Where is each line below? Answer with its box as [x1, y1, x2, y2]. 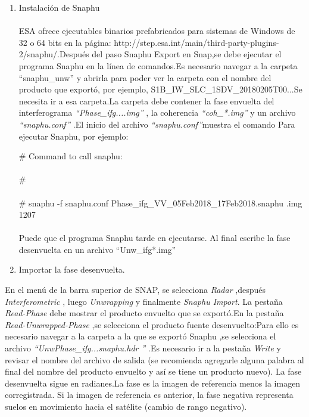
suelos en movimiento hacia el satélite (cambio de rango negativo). [5, 400, 247, 412]
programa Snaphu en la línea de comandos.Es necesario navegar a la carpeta [18, 59, 298, 72]
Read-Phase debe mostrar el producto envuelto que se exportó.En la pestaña [5, 307, 284, 319]
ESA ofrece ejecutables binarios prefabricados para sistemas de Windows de [18, 24, 295, 37]
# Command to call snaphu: [18, 150, 123, 162]
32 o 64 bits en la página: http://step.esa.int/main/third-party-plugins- [18, 36, 279, 48]
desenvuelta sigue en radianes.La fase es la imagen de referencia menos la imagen [5, 376, 301, 389]
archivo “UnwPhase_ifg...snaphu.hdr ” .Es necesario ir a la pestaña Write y [5, 342, 281, 354]
